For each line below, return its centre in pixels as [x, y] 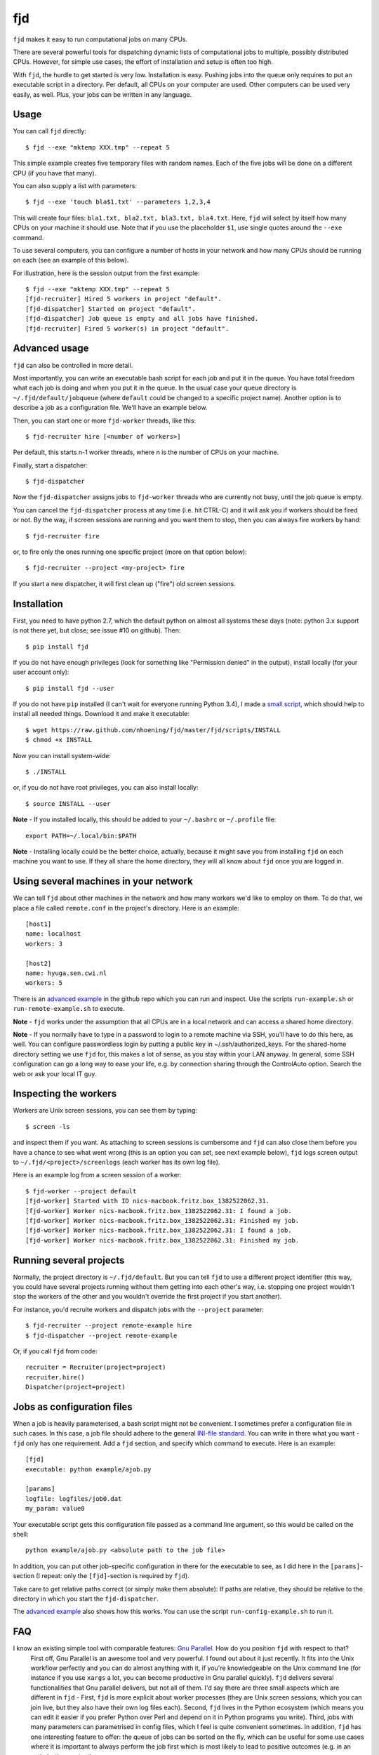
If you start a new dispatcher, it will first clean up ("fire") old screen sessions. [125, 583]
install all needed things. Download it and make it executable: [101, 714]
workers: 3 [44, 943]
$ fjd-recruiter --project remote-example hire [109, 1326]
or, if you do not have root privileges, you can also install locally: [106, 788]
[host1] [39, 924]
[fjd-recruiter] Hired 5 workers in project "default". [124, 299]
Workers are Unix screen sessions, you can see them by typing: [105, 1111]
